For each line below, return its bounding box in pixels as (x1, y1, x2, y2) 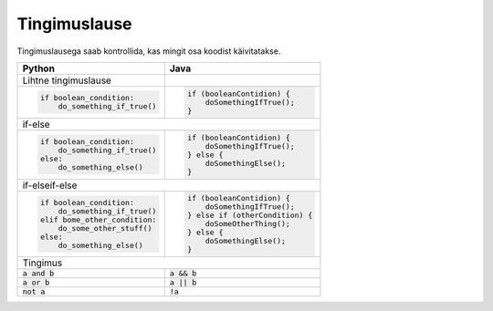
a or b (22, 278, 50, 287)
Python (22, 62, 55, 75)
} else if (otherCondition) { (187, 211, 313, 221)
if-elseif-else (22, 179, 78, 192)
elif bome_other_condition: (39, 214, 157, 224)
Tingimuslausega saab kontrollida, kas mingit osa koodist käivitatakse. (16, 46, 281, 57)
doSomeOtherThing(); (205, 219, 291, 229)
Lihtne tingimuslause (22, 74, 111, 87)
